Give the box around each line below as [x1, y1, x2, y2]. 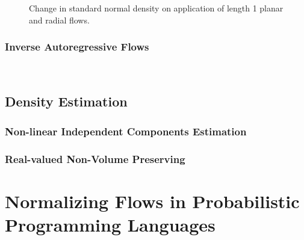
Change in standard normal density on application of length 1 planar [29, 2, 284, 14]
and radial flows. [29, 13, 90, 26]
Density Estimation [5, 92, 128, 111]
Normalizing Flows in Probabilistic [5, 188, 300, 213]
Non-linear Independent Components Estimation [5, 123, 247, 138]
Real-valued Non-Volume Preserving [5, 151, 185, 166]
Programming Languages [5, 212, 216, 236]
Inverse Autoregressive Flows [5, 39, 149, 54]
